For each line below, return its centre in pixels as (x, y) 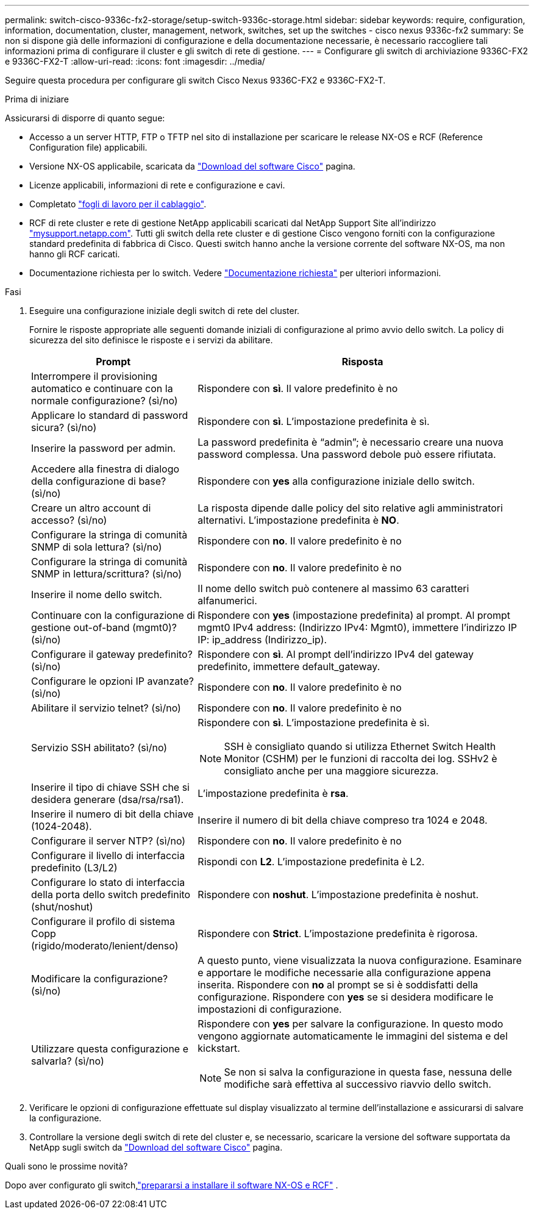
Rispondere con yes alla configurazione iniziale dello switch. (336, 481)
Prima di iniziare (37, 99)
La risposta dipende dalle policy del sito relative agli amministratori (350, 508)
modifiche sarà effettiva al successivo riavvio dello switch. (358, 1084)
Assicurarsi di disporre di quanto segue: (85, 118)
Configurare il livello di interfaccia (108, 855)
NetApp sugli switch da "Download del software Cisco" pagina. (156, 1147)
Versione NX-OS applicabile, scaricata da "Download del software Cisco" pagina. (192, 166)
